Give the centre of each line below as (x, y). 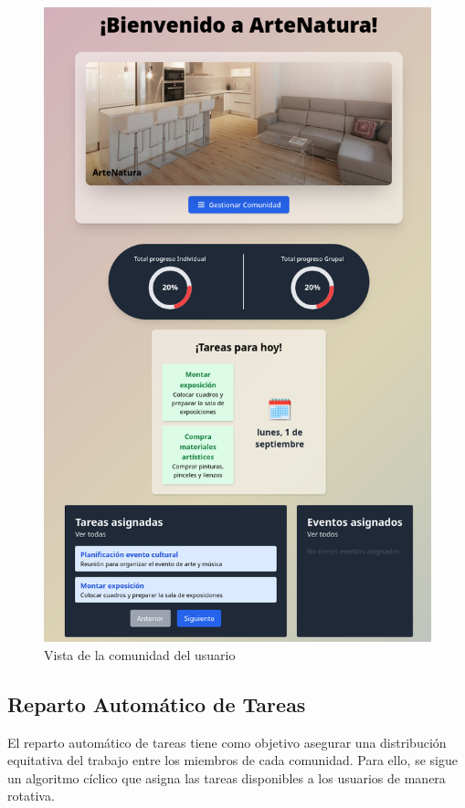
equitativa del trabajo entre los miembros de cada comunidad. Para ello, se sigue (232, 760)
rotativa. (31, 796)
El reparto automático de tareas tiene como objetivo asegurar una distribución (227, 742)
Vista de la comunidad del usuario (140, 654)
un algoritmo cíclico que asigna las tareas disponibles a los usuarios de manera (227, 777)
